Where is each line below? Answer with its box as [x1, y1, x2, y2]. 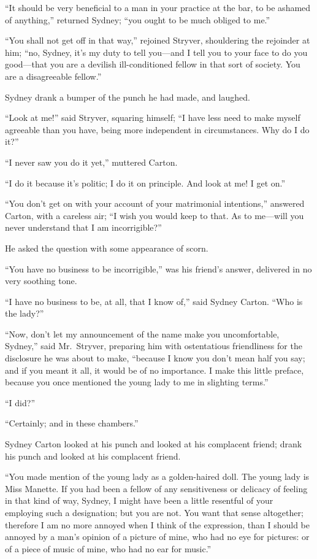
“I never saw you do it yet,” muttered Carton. [5, 155, 178, 168]
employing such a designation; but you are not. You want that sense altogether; [5, 506, 304, 519]
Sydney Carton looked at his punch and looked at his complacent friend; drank [5, 438, 302, 450]
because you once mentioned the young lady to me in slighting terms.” [5, 376, 269, 388]
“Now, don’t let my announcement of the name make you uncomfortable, [5, 327, 280, 340]
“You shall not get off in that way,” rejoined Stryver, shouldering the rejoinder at [5, 34, 310, 47]
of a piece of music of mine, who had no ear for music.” [5, 542, 212, 555]
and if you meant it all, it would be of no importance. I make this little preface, [5, 363, 304, 376]
